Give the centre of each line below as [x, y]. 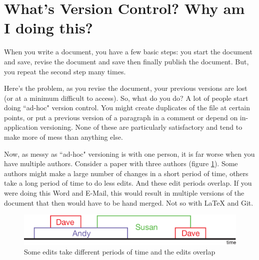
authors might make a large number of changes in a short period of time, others [126, 173]
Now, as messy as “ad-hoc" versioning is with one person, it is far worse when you [129, 153]
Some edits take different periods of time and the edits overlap [120, 252]
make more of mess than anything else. [63, 137]
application [21, 127]
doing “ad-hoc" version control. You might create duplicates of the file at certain [127, 108]
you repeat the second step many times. [65, 71]
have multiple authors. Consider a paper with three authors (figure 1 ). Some [121, 163]
